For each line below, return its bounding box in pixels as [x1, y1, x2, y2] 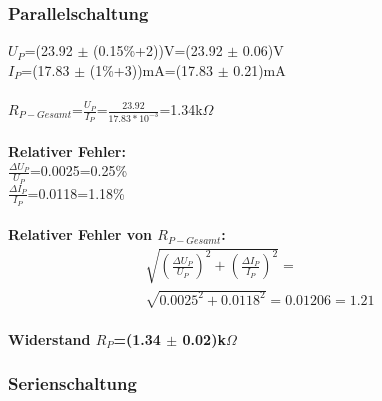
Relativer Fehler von [8, 224, 152, 245]
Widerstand [8, 328, 91, 349]
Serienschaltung [8, 371, 137, 396]
